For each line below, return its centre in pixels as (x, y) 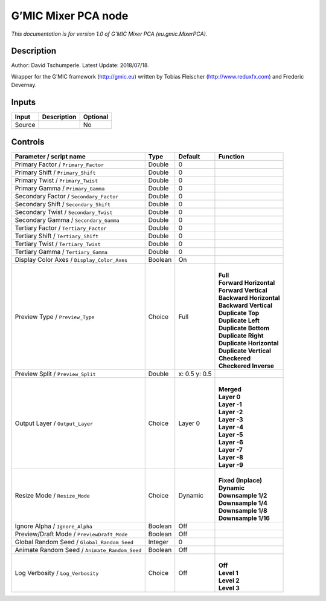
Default (189, 156)
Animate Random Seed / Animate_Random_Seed (78, 550)
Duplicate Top (239, 313)
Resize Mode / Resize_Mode (52, 495)
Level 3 (229, 588)
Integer (158, 542)
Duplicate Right (241, 336)
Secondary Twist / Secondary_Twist (64, 212)
